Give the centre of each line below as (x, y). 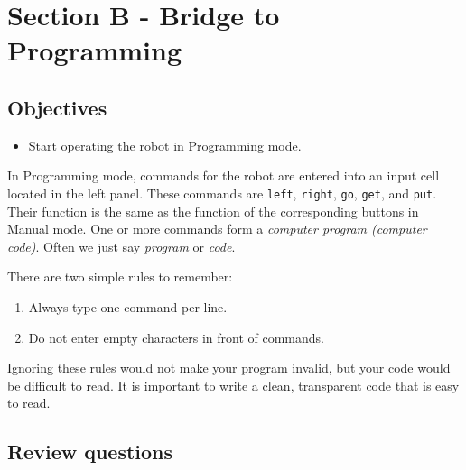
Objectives (57, 107)
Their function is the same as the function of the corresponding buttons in (213, 211)
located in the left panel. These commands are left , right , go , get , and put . (222, 193)
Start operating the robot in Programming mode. (165, 145)
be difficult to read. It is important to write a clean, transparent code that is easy (233, 385)
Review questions (90, 452)
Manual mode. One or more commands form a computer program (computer (217, 229)
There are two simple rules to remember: (120, 276)
